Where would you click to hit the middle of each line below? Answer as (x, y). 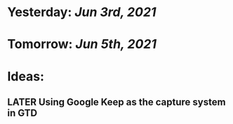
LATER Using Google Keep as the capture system (116, 102)
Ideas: (26, 76)
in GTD (22, 113)
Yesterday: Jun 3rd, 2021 (82, 12)
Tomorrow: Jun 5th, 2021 (82, 44)
